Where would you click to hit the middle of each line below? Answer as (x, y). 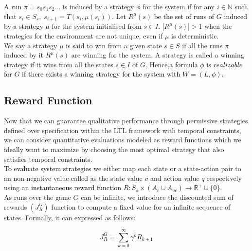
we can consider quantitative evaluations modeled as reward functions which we (123, 140)
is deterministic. (195, 36)
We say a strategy (31, 45)
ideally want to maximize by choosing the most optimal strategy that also (114, 149)
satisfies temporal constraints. (48, 159)
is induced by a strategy (98, 6)
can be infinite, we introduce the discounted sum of (157, 197)
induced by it (24, 55)
